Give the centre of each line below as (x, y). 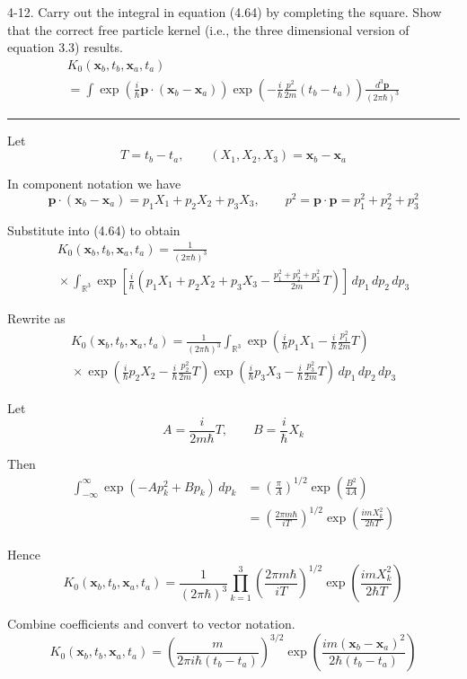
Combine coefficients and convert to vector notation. (151, 624)
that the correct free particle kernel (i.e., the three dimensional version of (208, 29)
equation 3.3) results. (65, 47)
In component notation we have (94, 184)
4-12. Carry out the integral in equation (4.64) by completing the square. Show (225, 12)
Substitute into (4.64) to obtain (94, 229)
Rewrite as (36, 317)
